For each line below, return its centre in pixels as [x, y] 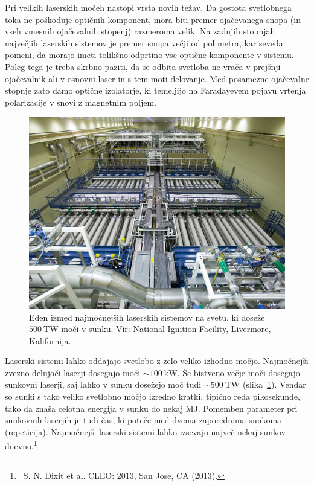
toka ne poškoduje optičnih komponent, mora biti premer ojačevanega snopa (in [153, 19]
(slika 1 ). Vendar [274, 384]
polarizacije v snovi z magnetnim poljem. [81, 102]
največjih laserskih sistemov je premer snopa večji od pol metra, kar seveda [144, 43]
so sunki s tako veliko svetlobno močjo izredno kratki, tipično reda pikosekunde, [152, 396]
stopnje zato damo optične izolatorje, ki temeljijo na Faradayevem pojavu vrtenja [155, 90]
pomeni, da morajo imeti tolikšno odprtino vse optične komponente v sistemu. [149, 55]
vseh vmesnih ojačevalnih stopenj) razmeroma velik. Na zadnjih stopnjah [140, 31]
